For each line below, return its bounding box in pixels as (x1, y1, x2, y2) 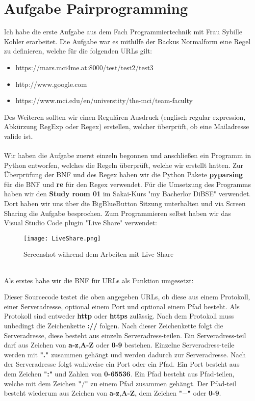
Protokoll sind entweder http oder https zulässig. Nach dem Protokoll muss (4, 311, 234, 321)
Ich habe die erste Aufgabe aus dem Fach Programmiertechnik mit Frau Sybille (4, 27, 242, 37)
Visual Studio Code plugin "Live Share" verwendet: (4, 217, 157, 228)
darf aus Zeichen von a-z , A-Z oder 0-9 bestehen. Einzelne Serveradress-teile (4, 340, 234, 350)
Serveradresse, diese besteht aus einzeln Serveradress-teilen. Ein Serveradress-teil (4, 330, 246, 340)
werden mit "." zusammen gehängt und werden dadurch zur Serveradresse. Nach (4, 349, 246, 359)
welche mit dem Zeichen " (4, 378, 81, 388)
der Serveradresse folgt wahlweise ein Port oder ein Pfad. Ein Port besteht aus (4, 359, 240, 369)
